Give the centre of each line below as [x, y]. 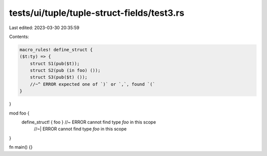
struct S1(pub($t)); [55, 63]
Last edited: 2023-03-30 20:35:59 [44, 28]
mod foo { [19, 113]
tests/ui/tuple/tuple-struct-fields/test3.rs [97, 13]
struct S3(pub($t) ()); [59, 77]
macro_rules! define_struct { [56, 50]
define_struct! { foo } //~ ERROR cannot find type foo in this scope [89, 122]
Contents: [19, 37]
